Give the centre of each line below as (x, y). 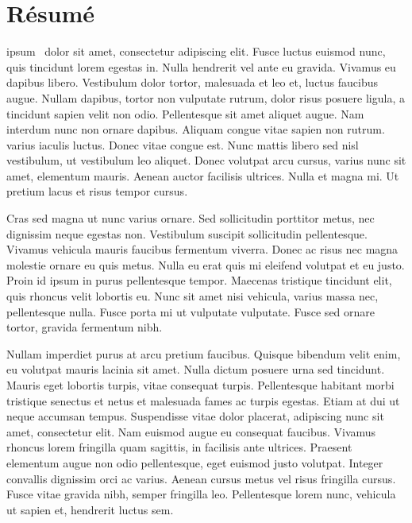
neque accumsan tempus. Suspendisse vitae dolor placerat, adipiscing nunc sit (195, 416)
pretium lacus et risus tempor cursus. (97, 191)
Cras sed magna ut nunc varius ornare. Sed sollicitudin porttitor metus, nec (191, 218)
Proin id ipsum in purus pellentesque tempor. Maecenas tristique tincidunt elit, (199, 280)
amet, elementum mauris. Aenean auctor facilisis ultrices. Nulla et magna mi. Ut (203, 175)
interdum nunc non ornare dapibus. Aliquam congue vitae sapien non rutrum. (196, 129)
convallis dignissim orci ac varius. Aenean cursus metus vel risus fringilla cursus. (201, 478)
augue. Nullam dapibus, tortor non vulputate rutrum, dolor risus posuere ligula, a (206, 97)
